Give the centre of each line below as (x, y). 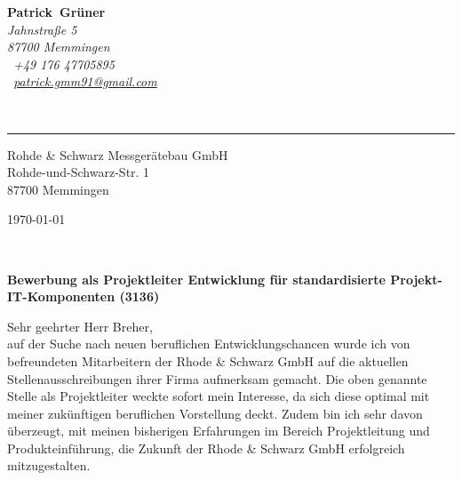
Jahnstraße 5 (42, 29)
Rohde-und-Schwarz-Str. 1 (79, 172)
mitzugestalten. (49, 465)
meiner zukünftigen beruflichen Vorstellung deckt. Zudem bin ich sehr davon (215, 413)
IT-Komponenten (61, 296)
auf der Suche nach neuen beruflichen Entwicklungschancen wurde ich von (209, 344)
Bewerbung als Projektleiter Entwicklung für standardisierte (196, 279)
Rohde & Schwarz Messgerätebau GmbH (118, 154)
